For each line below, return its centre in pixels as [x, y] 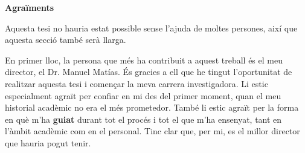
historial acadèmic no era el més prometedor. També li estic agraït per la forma [152, 107]
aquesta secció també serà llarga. [66, 40]
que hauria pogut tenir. [48, 142]
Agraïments [30, 7]
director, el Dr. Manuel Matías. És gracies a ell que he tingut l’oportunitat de [149, 72]
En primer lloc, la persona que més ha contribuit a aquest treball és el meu [144, 60]
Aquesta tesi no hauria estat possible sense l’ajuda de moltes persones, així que [151, 28]
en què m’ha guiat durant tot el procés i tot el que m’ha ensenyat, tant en [143, 119]
